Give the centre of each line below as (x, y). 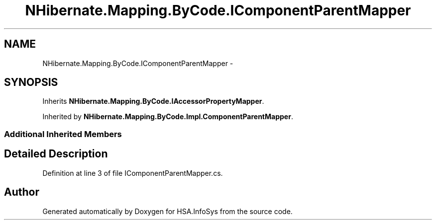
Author (22, 192)
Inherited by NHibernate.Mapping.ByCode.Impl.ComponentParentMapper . (168, 117)
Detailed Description (56, 154)
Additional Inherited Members (63, 134)
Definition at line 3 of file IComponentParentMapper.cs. (133, 173)
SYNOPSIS (31, 82)
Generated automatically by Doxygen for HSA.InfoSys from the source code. (167, 211)
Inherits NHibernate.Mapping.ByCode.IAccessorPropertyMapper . (153, 101)
